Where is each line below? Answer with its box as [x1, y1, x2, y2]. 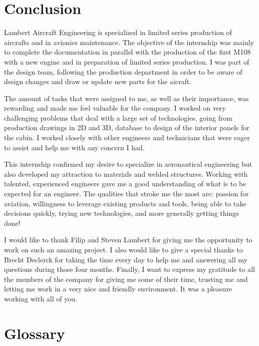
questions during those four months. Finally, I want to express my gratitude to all [4, 264, 255, 274]
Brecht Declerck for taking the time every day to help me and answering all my [4, 254, 247, 264]
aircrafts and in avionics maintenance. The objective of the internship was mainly [4, 37, 254, 47]
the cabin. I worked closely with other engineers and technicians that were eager [4, 132, 250, 143]
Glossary [4, 322, 65, 343]
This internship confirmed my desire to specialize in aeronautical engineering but [4, 159, 252, 169]
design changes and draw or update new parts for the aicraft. [4, 76, 192, 87]
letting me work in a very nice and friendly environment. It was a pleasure [4, 283, 232, 294]
